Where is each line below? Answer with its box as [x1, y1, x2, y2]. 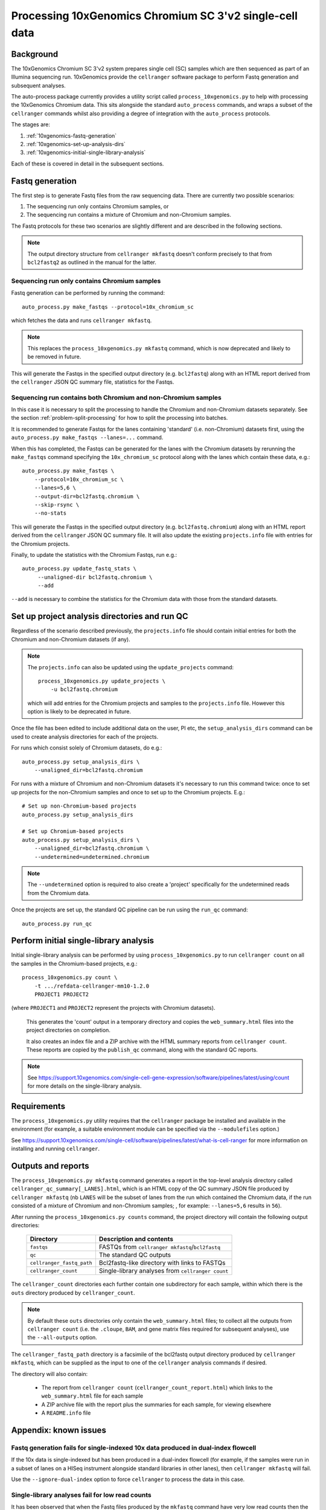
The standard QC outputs [98, 1251, 171, 1259]
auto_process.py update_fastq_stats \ [22, 565, 137, 572]
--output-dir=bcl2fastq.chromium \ [34, 493, 140, 500]
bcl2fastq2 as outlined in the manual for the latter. [27, 259, 157, 266]
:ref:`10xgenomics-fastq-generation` [26, 132, 117, 139]
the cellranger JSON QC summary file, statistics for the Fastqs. [11, 378, 174, 385]
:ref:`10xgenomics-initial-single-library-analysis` [26, 149, 146, 156]
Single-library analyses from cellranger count [98, 1267, 229, 1275]
